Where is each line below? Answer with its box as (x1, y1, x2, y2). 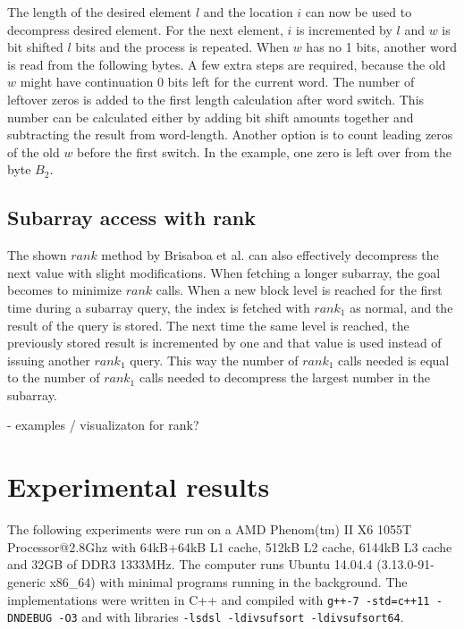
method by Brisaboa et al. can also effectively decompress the (101, 246, 439, 264)
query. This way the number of (130, 350, 299, 369)
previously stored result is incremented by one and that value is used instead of (7, 333, 442, 352)
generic (7, 572, 46, 591)
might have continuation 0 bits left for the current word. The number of (20, 72, 415, 91)
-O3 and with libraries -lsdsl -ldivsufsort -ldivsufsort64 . (58, 608, 404, 626)
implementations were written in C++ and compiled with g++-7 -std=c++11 (7, 590, 430, 608)
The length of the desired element (7, 3, 192, 21)
